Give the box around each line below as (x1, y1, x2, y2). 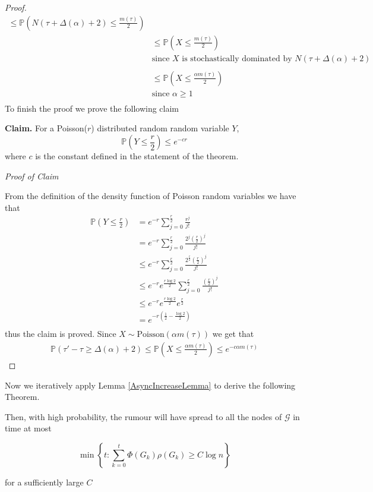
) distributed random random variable (91, 122, 229, 134)
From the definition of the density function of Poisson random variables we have (5, 190, 296, 202)
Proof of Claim (5, 169, 59, 182)
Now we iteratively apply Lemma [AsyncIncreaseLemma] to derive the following (5, 379, 296, 391)
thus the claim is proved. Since (5, 327, 116, 340)
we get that (212, 327, 254, 340)
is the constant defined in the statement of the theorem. (35, 150, 239, 162)
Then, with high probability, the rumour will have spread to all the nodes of (5, 410, 282, 422)
